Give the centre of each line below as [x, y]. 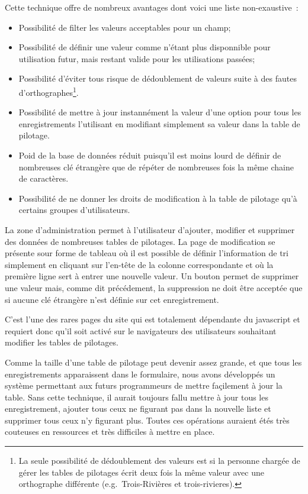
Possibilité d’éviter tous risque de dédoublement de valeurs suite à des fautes [158, 78]
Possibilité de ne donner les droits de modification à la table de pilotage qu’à [158, 198]
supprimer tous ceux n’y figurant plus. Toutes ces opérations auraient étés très [147, 420]
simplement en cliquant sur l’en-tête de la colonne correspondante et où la [139, 264]
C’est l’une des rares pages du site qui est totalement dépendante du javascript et [153, 319]
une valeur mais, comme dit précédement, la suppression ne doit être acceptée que [154, 287]
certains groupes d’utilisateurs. [74, 210]
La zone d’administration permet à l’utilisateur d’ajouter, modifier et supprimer [150, 229]
